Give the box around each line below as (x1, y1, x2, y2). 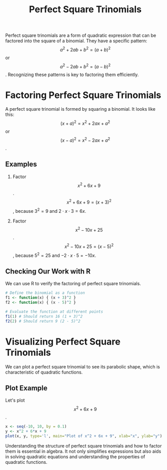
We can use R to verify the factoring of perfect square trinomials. (5, 281, 141, 287)
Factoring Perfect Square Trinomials (5, 89, 161, 101)
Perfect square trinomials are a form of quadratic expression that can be (5, 32, 156, 39)
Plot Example (5, 384, 48, 392)
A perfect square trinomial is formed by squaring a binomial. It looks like (5, 106, 156, 112)
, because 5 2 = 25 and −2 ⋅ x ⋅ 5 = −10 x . (12, 251, 96, 258)
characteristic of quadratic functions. (5, 369, 83, 375)
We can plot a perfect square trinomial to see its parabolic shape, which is (5, 363, 160, 369)
